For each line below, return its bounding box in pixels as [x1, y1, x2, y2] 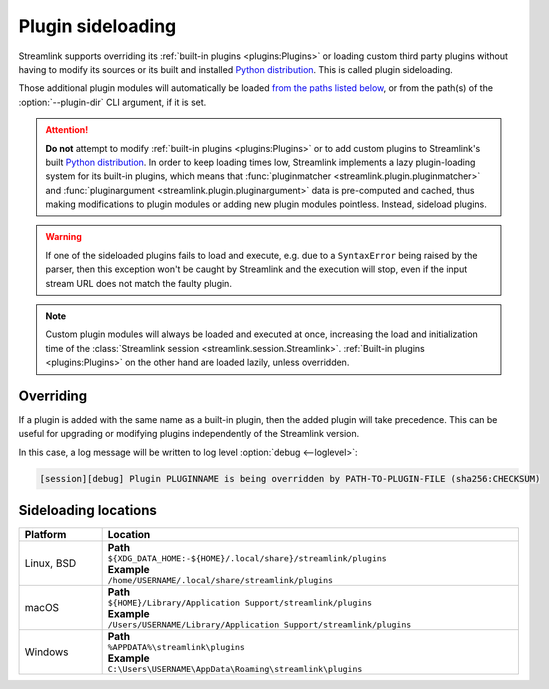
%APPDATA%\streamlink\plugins [107, 642, 245, 653]
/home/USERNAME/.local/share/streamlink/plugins [107, 575, 334, 586]
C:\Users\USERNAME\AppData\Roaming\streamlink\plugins [107, 664, 363, 675]
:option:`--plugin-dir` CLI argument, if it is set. [18, 96, 207, 108]
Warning [45, 231, 82, 243]
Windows [24, 645, 69, 659]
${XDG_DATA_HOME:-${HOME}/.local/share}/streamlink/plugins [107, 553, 387, 564]
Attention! [45, 124, 89, 136]
